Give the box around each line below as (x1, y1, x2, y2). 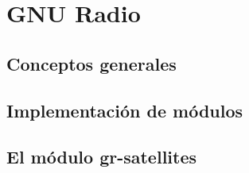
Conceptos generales (6, 51, 177, 75)
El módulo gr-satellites (6, 144, 197, 169)
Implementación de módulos (6, 98, 243, 122)
